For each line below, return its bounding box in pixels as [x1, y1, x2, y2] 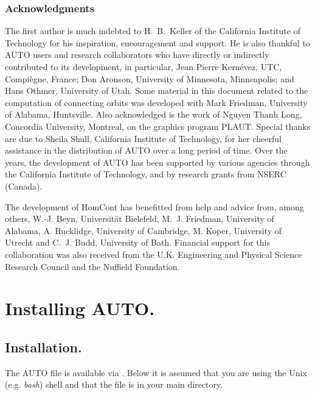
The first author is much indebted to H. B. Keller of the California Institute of [5, 24, 300, 37]
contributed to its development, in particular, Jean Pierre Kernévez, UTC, [5, 60, 282, 73]
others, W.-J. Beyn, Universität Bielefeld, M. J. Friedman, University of [5, 212, 274, 225]
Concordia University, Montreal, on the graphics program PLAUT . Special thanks [5, 119, 311, 132]
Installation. [5, 337, 82, 356]
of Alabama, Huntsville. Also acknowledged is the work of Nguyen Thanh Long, [5, 108, 302, 121]
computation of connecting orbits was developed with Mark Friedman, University [5, 96, 308, 109]
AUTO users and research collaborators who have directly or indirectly [5, 48, 269, 61]
